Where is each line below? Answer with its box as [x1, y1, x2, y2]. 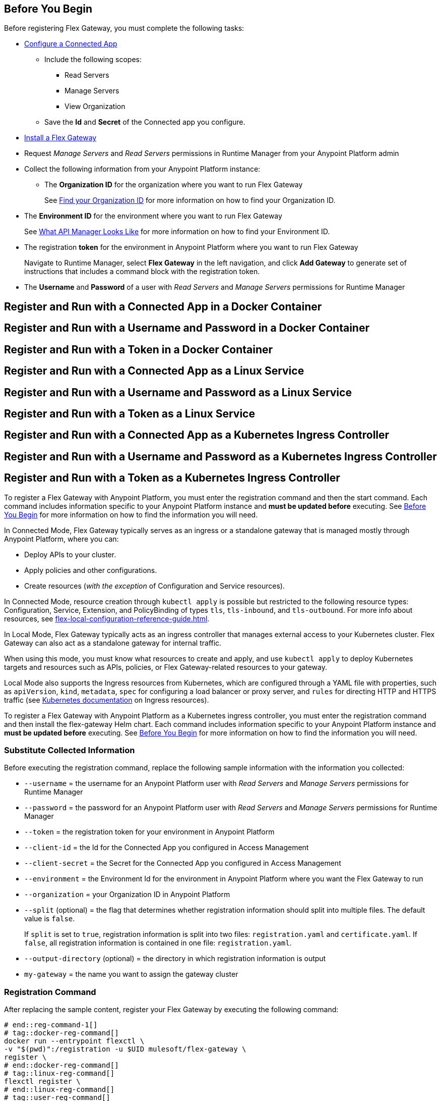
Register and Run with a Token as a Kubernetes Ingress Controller [4, 471, 340, 485]
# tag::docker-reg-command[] [4, 1029, 119, 1037]
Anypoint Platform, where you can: [4, 534, 119, 543]
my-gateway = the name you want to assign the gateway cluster [24, 970, 238, 979]
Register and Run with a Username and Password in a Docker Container [4, 322, 370, 335]
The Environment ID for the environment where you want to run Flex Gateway [24, 212, 282, 221]
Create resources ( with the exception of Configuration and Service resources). [24, 581, 285, 590]
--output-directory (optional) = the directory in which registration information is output [24, 954, 326, 963]
